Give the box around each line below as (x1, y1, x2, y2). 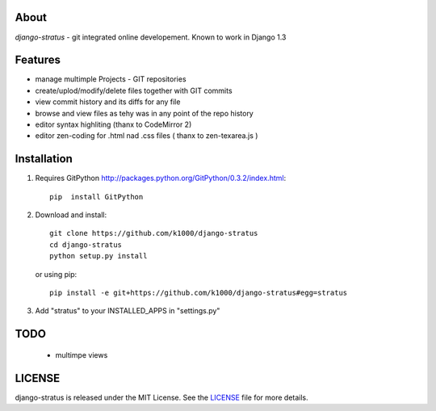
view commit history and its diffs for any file (35, 97, 181, 107)
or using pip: (35, 269, 78, 279)
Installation (15, 152, 73, 166)
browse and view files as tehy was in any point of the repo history (35, 108, 254, 118)
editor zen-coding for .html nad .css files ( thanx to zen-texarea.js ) (35, 131, 258, 140)
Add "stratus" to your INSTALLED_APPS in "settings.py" (35, 306, 220, 316)
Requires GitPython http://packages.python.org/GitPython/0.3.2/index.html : (35, 174, 287, 183)
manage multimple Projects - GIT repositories (35, 74, 187, 84)
